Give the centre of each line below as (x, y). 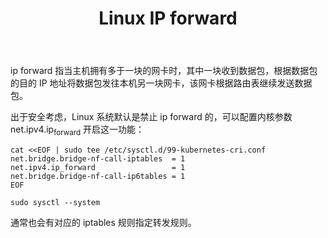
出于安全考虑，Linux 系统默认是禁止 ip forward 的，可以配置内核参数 (151, 117)
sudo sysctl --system (55, 202)
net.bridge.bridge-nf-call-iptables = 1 (98, 158)
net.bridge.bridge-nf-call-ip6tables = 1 (98, 176)
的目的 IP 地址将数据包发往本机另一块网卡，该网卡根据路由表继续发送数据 (161, 83)
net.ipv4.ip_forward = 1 (98, 167)
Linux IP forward (168, 18)
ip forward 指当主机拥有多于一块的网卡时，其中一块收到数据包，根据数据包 (164, 71)
